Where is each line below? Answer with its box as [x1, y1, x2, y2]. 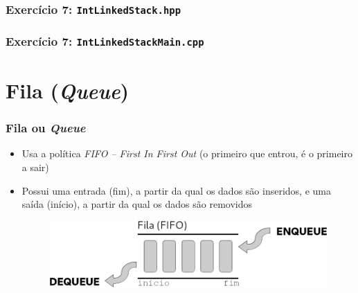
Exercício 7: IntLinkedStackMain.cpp [6, 33, 204, 50]
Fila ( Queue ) [6, 76, 129, 105]
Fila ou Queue [6, 119, 86, 136]
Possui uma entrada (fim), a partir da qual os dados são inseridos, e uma [21, 183, 331, 197]
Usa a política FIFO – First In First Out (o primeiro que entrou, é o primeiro [21, 146, 352, 161]
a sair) [21, 160, 49, 174]
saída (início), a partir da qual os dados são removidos [21, 197, 253, 211]
